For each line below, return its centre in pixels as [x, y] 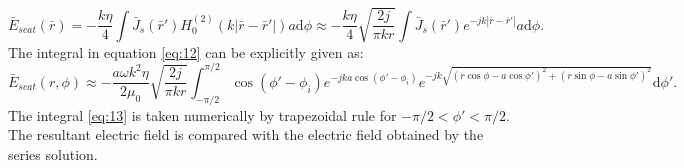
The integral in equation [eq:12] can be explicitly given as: [186, 51]
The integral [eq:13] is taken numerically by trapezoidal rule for [202, 114]
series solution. [53, 153]
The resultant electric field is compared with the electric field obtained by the [246, 134]
